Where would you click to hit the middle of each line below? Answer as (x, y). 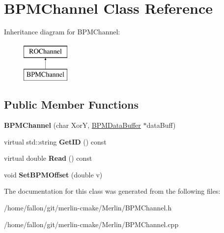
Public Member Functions (71, 104)
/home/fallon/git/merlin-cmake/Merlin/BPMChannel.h (88, 208)
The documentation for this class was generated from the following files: (112, 191)
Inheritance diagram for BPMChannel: (62, 32)
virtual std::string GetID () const (55, 141)
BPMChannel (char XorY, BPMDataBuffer (72, 125)
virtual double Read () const (48, 158)
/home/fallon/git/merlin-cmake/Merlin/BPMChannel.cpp (91, 224)
